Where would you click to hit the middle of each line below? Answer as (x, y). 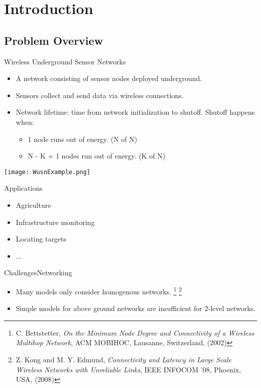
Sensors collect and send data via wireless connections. (100, 95)
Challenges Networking (38, 273)
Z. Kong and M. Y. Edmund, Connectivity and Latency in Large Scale (124, 359)
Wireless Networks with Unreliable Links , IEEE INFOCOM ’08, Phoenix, (128, 369)
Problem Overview (54, 40)
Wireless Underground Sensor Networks (65, 61)
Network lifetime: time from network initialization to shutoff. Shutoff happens (135, 112)
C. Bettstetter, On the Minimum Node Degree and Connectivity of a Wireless (135, 332)
